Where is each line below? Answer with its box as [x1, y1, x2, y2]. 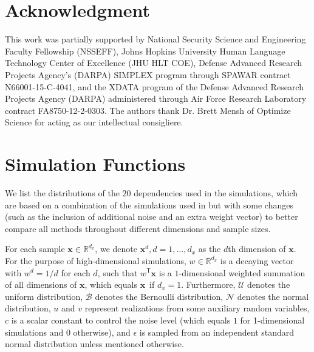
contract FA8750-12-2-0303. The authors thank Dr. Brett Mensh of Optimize [5, 104, 291, 116]
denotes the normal [237, 290, 309, 302]
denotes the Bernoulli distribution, [95, 290, 224, 302]
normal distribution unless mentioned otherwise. [5, 337, 184, 350]
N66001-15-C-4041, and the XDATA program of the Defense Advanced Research [5, 80, 304, 93]
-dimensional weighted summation [179, 266, 305, 279]
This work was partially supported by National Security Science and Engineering [5, 33, 306, 45]
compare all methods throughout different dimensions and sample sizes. [5, 222, 271, 234]
